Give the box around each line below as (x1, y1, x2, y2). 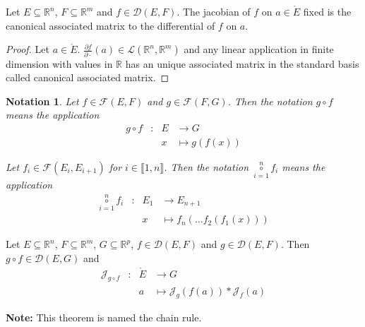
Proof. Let (6, 42, 49, 57)
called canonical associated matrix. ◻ (6, 70, 169, 85)
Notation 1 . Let (6, 93, 79, 108)
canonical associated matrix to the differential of (6, 18, 215, 32)
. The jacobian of (176, 4, 251, 18)
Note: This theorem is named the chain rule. (6, 310, 202, 325)
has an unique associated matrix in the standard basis (125, 56, 359, 71)
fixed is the (303, 4, 352, 18)
